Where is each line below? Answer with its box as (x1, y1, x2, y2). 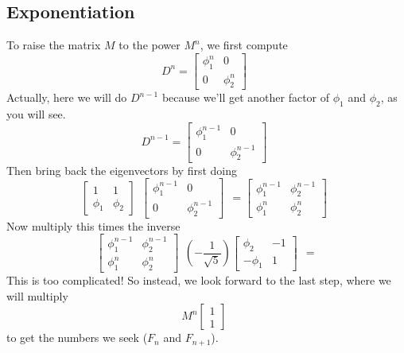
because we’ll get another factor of (161, 89, 330, 106)
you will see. (6, 106, 66, 122)
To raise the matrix (6, 37, 101, 53)
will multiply (6, 287, 68, 304)
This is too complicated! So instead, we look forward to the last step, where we (6, 272, 391, 288)
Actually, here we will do (6, 89, 127, 106)
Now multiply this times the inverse (6, 217, 181, 234)
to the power (118, 37, 181, 53)
